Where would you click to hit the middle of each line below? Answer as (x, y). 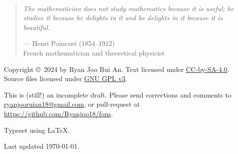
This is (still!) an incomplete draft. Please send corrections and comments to (118, 94)
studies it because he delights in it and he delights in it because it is (123, 18)
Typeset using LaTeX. (37, 130)
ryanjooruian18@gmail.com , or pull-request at (72, 104)
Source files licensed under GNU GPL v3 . (66, 78)
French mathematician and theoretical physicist (94, 52)
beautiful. (36, 27)
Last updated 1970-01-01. (42, 146)
